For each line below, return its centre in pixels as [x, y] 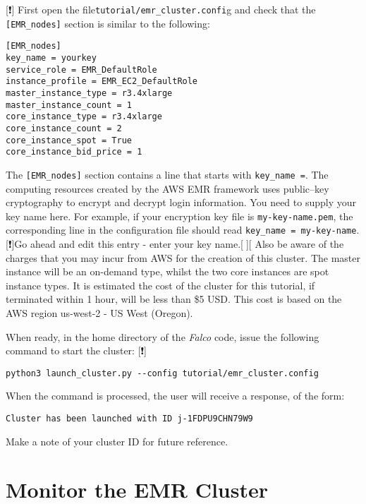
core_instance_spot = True [69, 140]
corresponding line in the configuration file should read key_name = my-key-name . [183, 230]
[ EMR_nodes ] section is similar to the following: [108, 23]
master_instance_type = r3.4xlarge [89, 93]
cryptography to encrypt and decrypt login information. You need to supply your [181, 202]
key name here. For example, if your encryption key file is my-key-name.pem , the [179, 216]
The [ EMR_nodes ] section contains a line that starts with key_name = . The [167, 174]
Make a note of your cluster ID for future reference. [117, 441]
